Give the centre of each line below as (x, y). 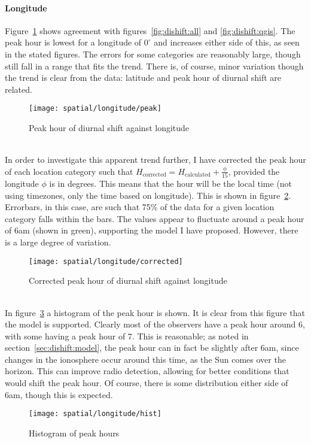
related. (19, 89)
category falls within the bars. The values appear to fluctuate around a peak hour (155, 218)
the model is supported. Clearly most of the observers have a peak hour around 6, (155, 324)
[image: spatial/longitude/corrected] (106, 261)
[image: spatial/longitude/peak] (95, 109)
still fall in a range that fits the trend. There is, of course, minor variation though (154, 66)
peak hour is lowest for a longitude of (73, 42)
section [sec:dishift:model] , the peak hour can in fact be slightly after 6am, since (152, 348)
